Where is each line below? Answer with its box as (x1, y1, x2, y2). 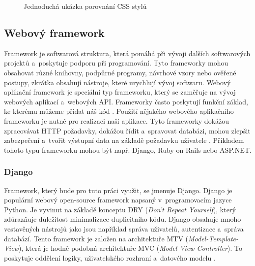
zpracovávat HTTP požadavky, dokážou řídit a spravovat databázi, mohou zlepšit (4, 125, 251, 135)
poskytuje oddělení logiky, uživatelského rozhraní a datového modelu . (4, 252, 216, 263)
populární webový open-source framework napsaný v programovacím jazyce (4, 195, 232, 205)
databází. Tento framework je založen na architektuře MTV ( (4, 233, 189, 243)
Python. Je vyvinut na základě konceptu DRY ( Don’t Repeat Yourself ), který (4, 204, 236, 214)
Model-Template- (188, 233, 239, 243)
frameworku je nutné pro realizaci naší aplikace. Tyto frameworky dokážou (4, 115, 229, 126)
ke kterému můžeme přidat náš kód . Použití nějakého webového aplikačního (4, 106, 234, 116)
